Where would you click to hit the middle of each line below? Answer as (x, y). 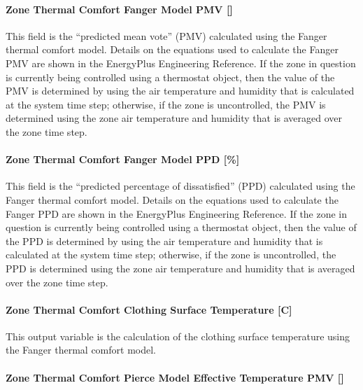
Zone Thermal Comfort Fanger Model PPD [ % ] (123, 159)
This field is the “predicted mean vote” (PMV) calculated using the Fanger (166, 35)
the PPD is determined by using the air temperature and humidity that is (164, 241)
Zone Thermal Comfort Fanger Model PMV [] (119, 9)
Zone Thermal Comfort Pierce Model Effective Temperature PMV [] (175, 377)
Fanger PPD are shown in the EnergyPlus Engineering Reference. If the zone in (177, 213)
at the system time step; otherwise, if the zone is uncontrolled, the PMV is (166, 104)
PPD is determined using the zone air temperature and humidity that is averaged (180, 268)
